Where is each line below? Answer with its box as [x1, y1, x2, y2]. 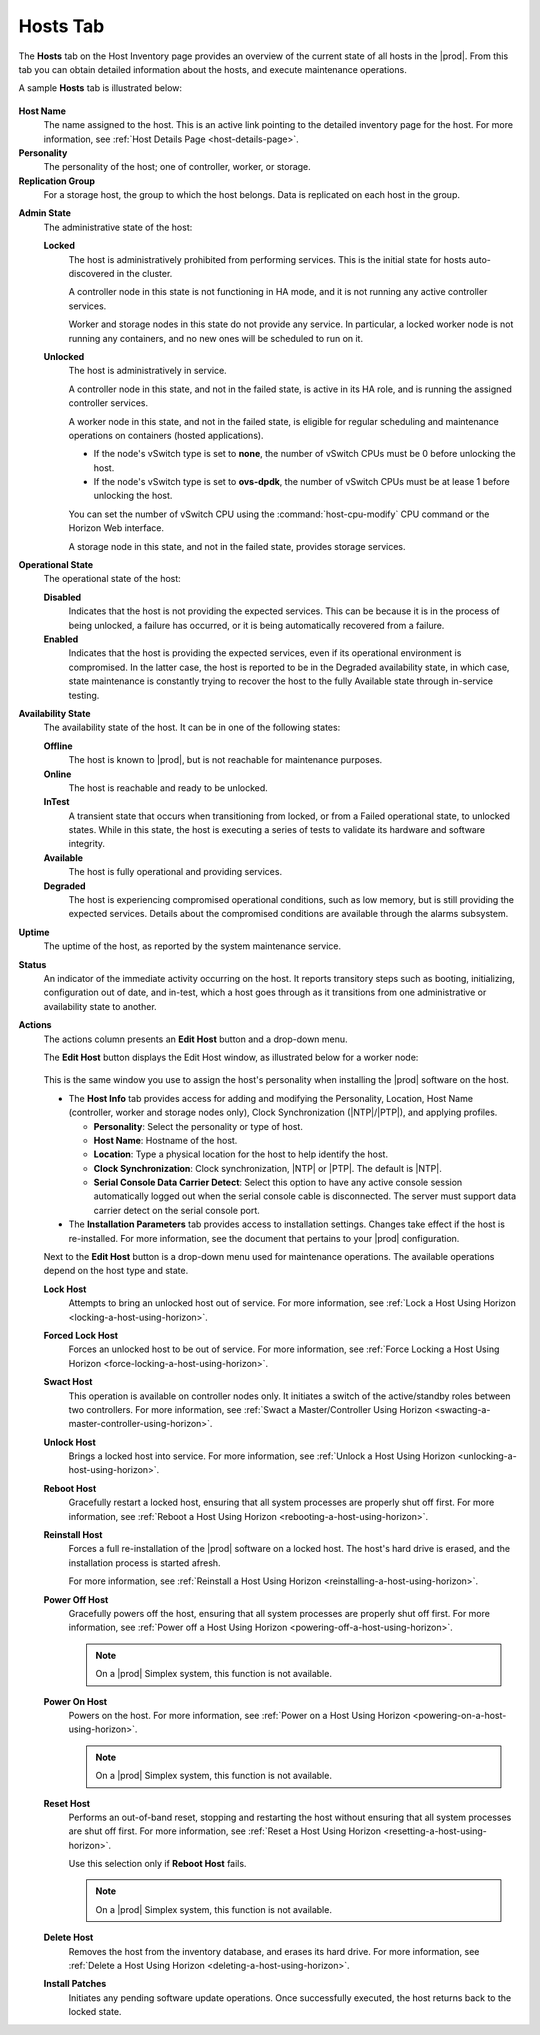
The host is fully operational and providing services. [68, 866, 283, 878]
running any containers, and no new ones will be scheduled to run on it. [68, 332, 364, 344]
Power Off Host [43, 1593, 109, 1605]
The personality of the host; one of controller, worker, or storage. [43, 161, 312, 173]
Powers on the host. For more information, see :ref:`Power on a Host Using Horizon [68, 1709, 411, 1721]
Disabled [43, 591, 82, 603]
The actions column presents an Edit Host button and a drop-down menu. [43, 1033, 349, 1045]
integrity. [68, 838, 105, 850]
